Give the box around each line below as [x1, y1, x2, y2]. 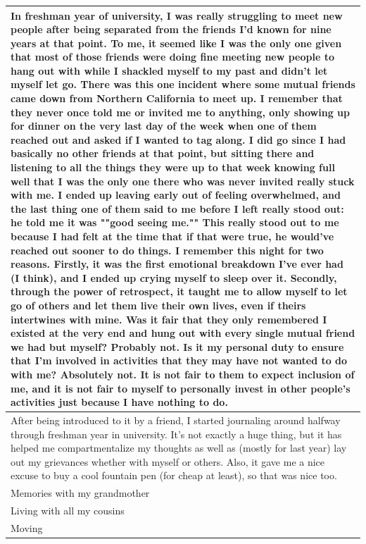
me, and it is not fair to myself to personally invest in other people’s [11, 381, 351, 395]
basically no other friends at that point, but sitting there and [11, 146, 315, 161]
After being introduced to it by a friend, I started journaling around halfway [11, 412, 341, 427]
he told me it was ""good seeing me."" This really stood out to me [11, 215, 339, 230]
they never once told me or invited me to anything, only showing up [11, 104, 350, 119]
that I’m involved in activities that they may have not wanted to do [11, 353, 348, 368]
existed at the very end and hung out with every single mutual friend [11, 326, 355, 340]
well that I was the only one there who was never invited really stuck [11, 173, 355, 188]
